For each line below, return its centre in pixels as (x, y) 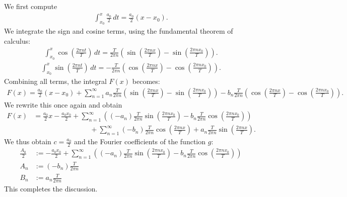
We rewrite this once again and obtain (63, 104)
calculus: (17, 40)
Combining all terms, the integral (55, 81)
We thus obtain (28, 141)
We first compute (31, 6)
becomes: (146, 81)
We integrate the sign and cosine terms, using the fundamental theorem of (119, 31)
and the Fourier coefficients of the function (140, 141)
